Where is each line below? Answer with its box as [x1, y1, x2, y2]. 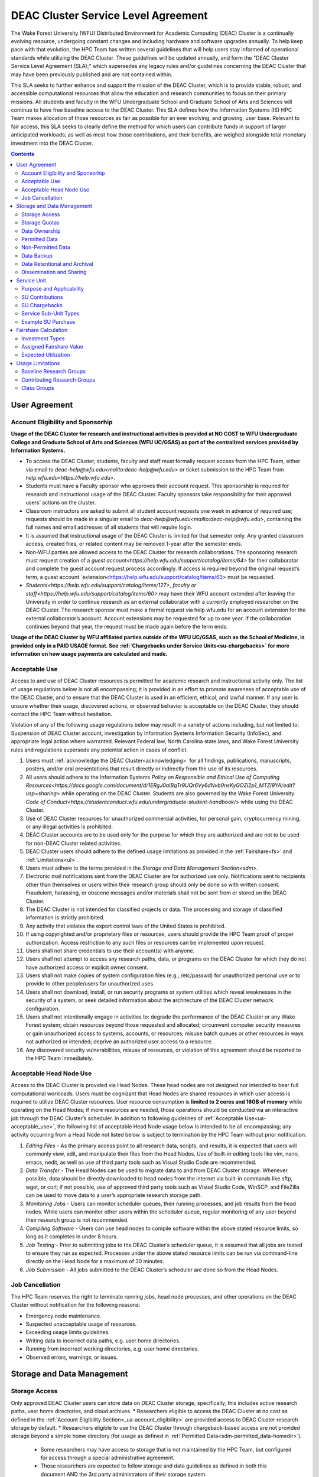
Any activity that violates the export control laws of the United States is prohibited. [25, 922, 226, 929]
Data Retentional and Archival [21, 261, 94, 268]
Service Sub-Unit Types [21, 310, 80, 317]
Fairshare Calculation [16, 327, 68, 334]
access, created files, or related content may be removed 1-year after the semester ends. [25, 541, 243, 548]
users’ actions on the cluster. [25, 499, 96, 506]
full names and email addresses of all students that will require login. [25, 523, 193, 531]
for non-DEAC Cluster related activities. [25, 840, 122, 847]
